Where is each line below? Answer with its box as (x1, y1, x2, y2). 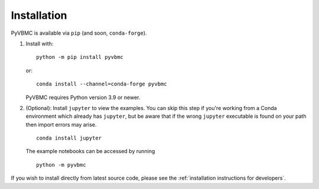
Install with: (25, 40, 54, 47)
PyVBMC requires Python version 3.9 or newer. (25, 94, 141, 101)
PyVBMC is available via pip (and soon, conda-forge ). (11, 29, 147, 37)
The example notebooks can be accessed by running (25, 148, 155, 155)
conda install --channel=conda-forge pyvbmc (36, 81, 168, 88)
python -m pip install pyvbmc (36, 54, 124, 61)
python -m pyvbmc (36, 161, 86, 168)
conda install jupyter (36, 135, 102, 141)
